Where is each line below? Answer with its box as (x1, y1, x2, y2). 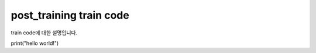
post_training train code (11, 9, 130, 22)
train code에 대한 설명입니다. (11, 29, 78, 36)
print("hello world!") (11, 40, 59, 47)
